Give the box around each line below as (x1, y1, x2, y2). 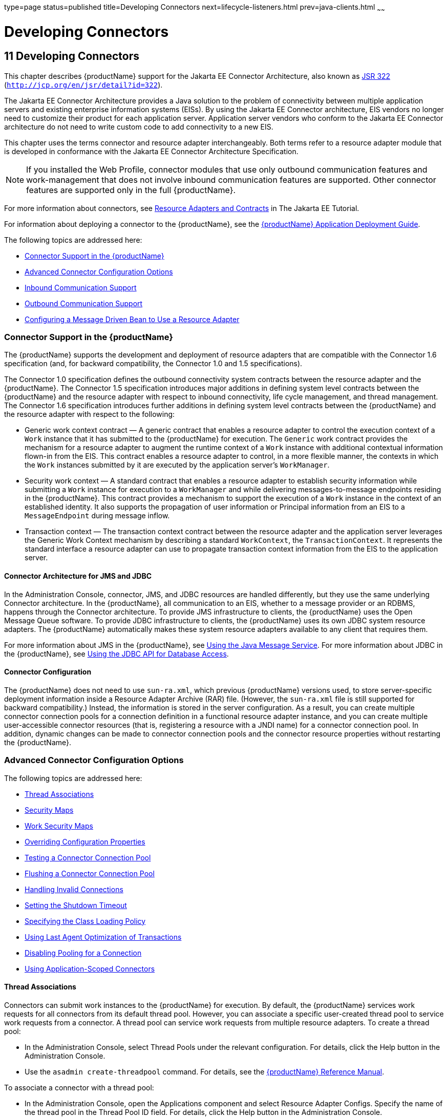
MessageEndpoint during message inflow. (25, 511, 170, 520)
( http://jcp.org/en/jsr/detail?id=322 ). (4, 80, 163, 89)
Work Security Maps (25, 821, 93, 830)
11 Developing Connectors (4, 50, 140, 63)
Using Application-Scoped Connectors (25, 964, 155, 973)
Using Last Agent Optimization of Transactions (25, 932, 182, 941)
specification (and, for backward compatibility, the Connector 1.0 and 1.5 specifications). (4, 359, 303, 368)
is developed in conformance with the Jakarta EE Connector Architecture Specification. (4, 146, 298, 156)
